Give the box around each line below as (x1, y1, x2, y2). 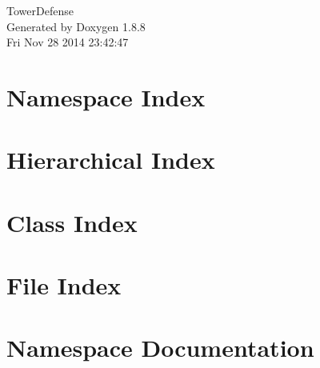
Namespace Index (6, 80, 206, 113)
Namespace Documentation (6, 331, 314, 364)
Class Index (6, 206, 138, 238)
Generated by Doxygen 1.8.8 (6, 18, 146, 34)
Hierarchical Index (6, 143, 215, 176)
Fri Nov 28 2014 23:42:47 (6, 34, 129, 50)
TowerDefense (6, 2, 74, 18)
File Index (6, 269, 122, 302)
